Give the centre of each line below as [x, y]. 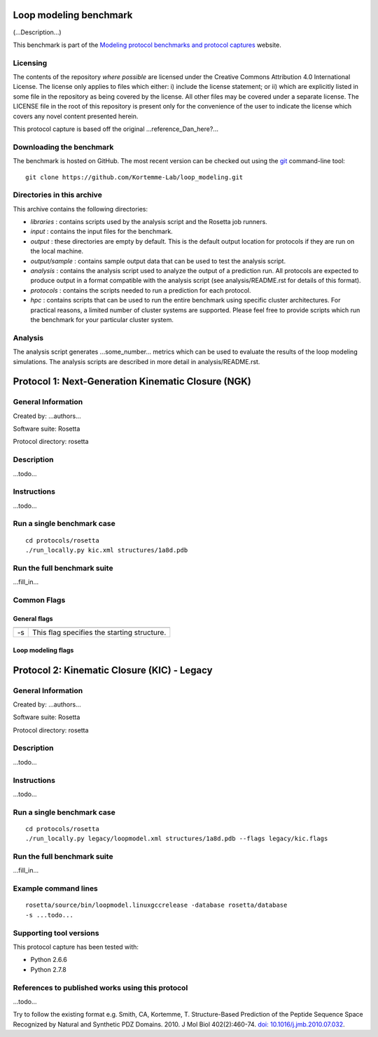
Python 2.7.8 [48, 969]
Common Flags [39, 600]
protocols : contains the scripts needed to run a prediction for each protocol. [141, 290]
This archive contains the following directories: [80, 209]
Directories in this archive [58, 195]
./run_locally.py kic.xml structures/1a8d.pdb [107, 550]
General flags [33, 618]
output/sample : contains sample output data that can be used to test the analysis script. [158, 261]
